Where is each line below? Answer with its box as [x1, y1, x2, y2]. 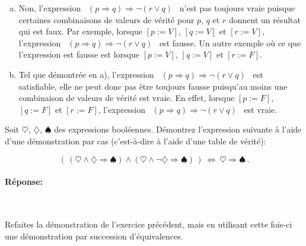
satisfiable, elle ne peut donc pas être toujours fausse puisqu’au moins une [18, 80, 288, 92]
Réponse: [5, 175, 43, 188]
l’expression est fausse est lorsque [18, 48, 139, 61]
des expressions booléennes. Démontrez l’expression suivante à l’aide [54, 123, 302, 135]
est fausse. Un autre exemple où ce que [159, 36, 301, 49]
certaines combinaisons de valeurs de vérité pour [18, 13, 195, 26]
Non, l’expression [18, 2, 81, 14]
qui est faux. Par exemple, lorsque [18, 25, 142, 37]
